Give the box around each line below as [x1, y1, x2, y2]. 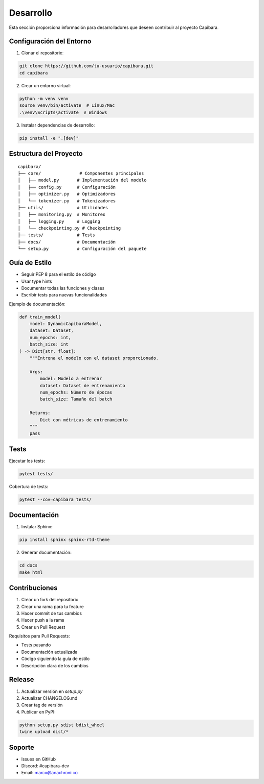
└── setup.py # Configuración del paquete [18, 246, 147, 252]
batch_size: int [29, 342, 68, 347]
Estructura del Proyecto [9, 149, 83, 158]
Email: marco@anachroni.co [21, 770, 78, 776]
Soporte [9, 743, 34, 752]
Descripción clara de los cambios [21, 662, 89, 668]
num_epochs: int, [29, 335, 71, 340]
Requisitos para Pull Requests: [9, 633, 70, 639]
